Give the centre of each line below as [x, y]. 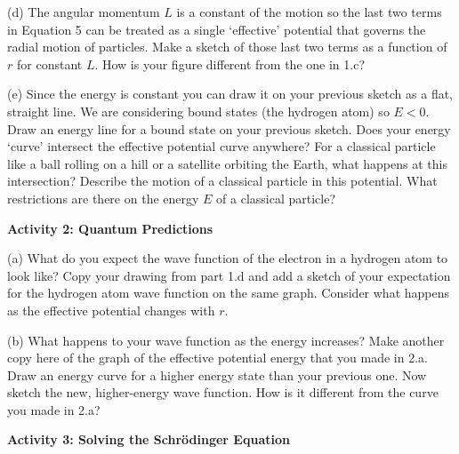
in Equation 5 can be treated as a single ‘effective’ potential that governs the [217, 29]
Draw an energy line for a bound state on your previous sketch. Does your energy [229, 128]
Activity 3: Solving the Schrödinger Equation [149, 439]
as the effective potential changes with [111, 310]
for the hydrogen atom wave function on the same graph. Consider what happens [229, 293]
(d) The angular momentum [84, 12]
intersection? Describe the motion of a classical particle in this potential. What [222, 181]
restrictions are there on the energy [103, 198]
